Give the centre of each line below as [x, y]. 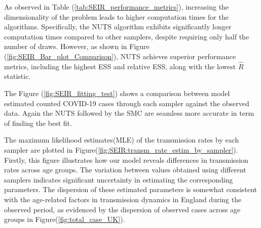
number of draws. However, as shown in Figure [77, 46]
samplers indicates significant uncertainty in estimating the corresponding [119, 179]
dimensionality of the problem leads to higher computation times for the [116, 16]
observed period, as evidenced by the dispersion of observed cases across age [122, 209]
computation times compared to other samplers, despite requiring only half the [127, 36]
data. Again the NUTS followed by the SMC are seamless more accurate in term [129, 113]
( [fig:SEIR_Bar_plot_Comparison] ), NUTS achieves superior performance [120, 56]
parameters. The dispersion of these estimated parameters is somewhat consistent [131, 189]
